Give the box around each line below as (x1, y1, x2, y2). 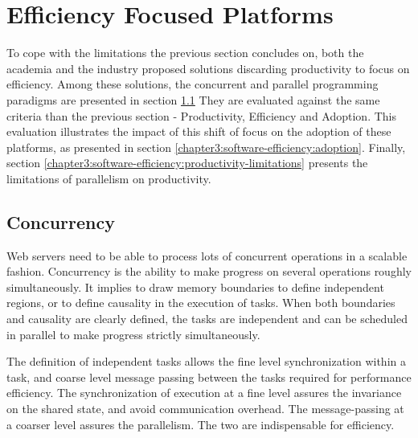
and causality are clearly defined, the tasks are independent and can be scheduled (6, 310, 408, 327)
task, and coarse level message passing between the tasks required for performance (6, 368, 412, 385)
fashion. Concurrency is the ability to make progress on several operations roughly (6, 263, 412, 280)
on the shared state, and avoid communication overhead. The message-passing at (6, 400, 404, 417)
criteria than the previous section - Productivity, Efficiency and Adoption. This (6, 107, 396, 124)
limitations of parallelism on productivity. (6, 170, 211, 186)
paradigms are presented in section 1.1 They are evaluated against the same (6, 91, 380, 108)
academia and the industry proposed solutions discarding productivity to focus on (6, 59, 410, 76)
